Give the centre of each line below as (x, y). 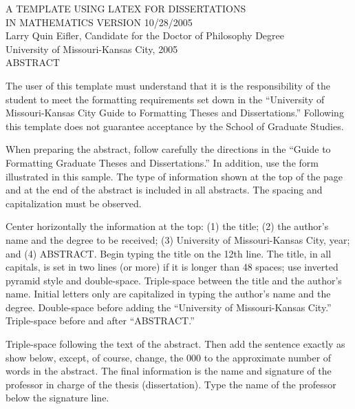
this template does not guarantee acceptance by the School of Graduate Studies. (175, 126)
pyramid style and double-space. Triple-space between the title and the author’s (174, 280)
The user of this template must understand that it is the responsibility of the (168, 85)
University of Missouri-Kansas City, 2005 (92, 49)
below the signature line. (57, 398)
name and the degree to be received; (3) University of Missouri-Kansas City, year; (178, 239)
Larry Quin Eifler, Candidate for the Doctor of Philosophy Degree (145, 35)
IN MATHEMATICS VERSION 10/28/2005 (99, 22)
